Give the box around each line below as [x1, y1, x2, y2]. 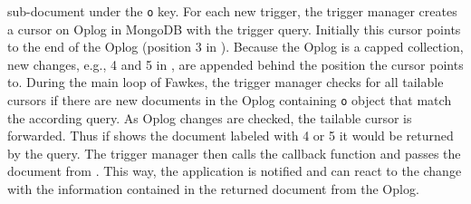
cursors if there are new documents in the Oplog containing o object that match [7, 91, 452, 110]
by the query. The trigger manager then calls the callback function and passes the [7, 143, 461, 162]
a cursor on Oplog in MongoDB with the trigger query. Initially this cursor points [7, 19, 461, 38]
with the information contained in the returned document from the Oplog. [7, 180, 419, 199]
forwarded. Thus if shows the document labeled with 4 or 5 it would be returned [7, 126, 454, 145]
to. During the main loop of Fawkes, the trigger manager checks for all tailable [7, 73, 444, 92]
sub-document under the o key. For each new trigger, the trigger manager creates [7, 2, 457, 20]
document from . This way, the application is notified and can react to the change [7, 161, 462, 180]
